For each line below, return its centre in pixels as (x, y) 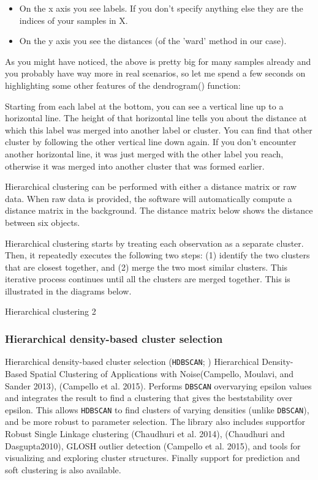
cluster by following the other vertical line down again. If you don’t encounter (151, 142)
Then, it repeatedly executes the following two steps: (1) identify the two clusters (157, 255)
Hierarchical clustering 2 (51, 311)
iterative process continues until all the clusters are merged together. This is (148, 279)
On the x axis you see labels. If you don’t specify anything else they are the (161, 8)
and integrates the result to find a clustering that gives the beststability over (149, 398)
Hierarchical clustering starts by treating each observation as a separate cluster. (154, 243)
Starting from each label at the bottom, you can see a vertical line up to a (144, 106)
